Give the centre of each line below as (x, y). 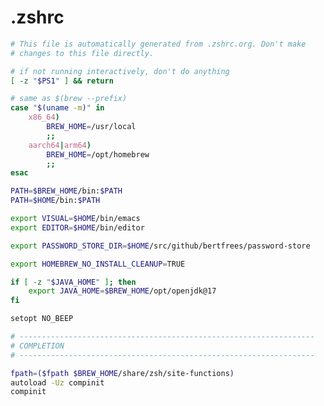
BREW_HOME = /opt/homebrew (98, 154)
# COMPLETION (37, 346)
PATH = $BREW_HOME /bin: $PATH (66, 191)
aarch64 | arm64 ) (60, 145)
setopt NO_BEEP (42, 319)
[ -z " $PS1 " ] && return (62, 81)
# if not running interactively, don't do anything (120, 71)
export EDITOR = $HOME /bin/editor (77, 227)
